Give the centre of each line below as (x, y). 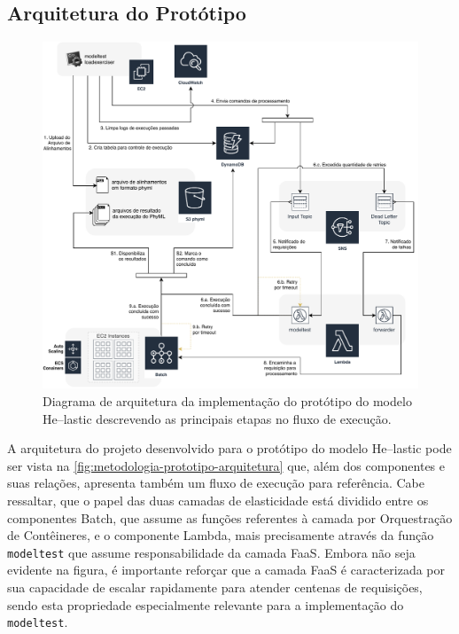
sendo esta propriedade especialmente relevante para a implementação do (206, 604)
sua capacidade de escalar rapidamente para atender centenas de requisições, (215, 587)
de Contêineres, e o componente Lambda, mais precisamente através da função (221, 535)
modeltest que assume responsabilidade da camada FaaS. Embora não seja (211, 552)
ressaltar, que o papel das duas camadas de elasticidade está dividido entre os (218, 501)
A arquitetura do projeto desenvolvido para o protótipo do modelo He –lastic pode (229, 448)
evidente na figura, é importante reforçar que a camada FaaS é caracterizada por (226, 570)
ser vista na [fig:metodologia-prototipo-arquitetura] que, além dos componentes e (226, 465)
